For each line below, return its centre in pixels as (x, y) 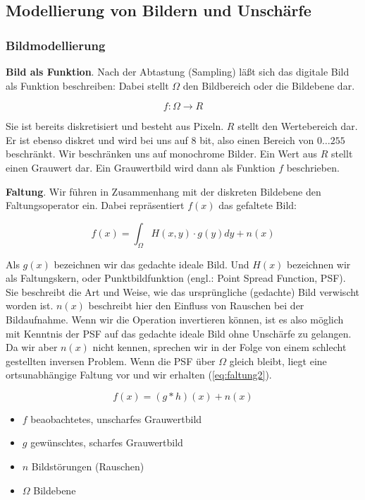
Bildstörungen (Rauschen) (88, 466)
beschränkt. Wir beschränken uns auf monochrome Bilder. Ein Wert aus (161, 154)
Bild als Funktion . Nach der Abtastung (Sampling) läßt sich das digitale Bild (178, 71)
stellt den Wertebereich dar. (298, 126)
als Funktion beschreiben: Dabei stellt (87, 85)
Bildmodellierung (56, 45)
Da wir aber (32, 347)
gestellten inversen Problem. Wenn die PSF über (111, 361)
